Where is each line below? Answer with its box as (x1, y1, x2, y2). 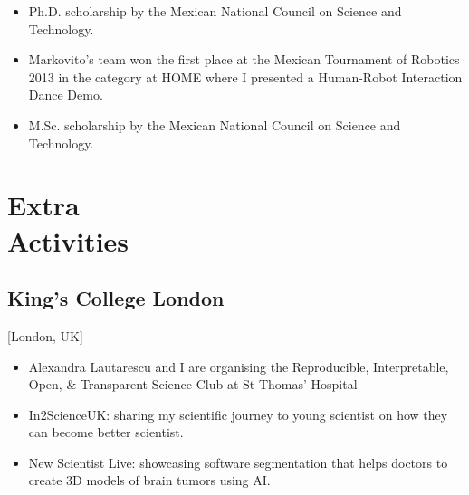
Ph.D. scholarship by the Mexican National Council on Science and (28, 2, 402, 20)
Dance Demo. (28, 85, 103, 104)
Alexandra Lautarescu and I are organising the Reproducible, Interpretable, (28, 357, 449, 376)
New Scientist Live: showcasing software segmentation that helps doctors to (28, 452, 448, 471)
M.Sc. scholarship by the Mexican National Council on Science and (28, 115, 401, 134)
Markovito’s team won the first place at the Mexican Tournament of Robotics (28, 50, 460, 69)
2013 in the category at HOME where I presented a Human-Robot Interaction (28, 67, 463, 86)
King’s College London (7, 284, 225, 312)
